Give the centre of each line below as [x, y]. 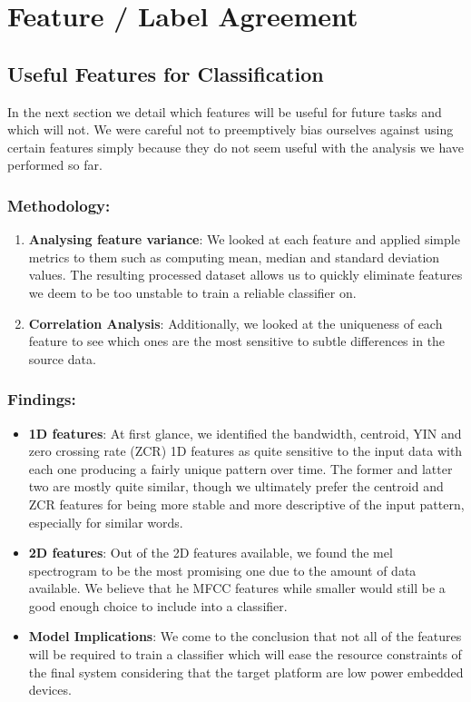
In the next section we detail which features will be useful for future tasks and [225, 111]
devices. [50, 690]
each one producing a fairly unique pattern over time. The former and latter [240, 468]
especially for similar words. [106, 522]
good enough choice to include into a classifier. [158, 605]
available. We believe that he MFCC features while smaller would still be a [237, 588]
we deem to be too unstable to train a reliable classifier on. [192, 292]
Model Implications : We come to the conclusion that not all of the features [245, 636]
